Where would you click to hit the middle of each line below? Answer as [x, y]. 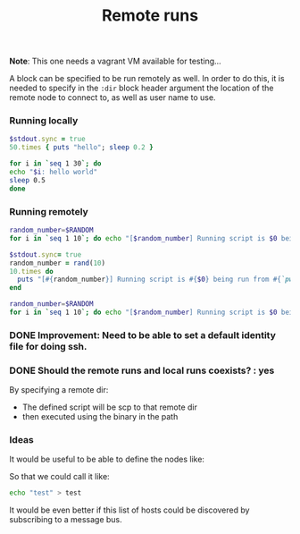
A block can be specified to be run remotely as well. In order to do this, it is [147, 79]
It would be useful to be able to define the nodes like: [107, 459]
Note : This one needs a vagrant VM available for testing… [115, 61]
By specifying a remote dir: [59, 390]
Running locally [44, 121]
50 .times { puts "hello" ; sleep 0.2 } [81, 148]
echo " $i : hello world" [54, 172]
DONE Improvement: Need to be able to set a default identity [143, 335]
